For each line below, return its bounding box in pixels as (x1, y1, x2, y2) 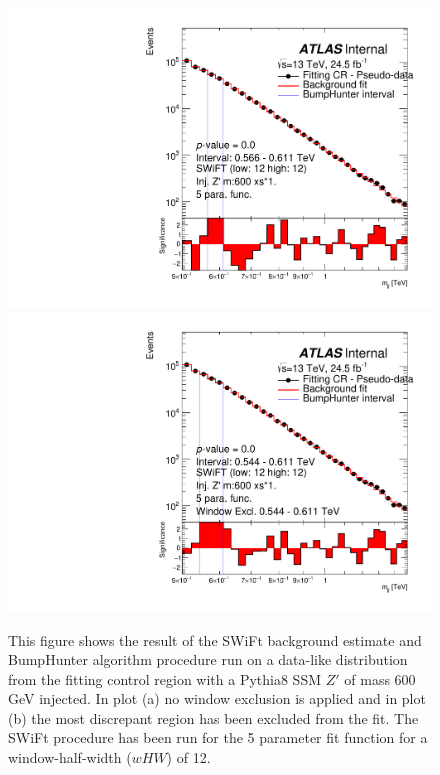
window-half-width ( (8, 747, 132, 768)
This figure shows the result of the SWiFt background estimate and (8, 629, 422, 650)
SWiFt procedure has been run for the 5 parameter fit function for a (8, 727, 428, 748)
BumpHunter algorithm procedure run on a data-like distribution (8, 649, 408, 670)
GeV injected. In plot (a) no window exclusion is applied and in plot (8, 688, 426, 709)
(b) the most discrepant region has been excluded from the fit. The (8, 707, 419, 728)
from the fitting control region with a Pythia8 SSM (8, 668, 322, 689)
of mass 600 (344, 668, 416, 689)
